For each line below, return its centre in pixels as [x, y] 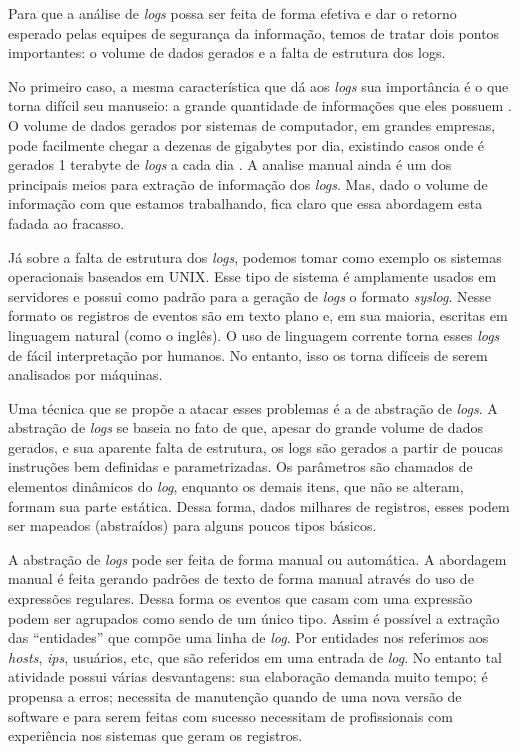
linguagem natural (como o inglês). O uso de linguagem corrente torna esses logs [254, 334]
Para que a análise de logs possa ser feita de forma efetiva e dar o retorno [232, 13]
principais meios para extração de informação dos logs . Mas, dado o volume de [248, 183]
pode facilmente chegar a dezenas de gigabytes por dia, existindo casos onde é [246, 144]
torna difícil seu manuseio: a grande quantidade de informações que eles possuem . [260, 105]
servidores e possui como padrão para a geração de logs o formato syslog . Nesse [250, 295]
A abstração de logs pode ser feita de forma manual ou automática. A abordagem [257, 558]
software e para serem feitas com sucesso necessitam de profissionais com [230, 715]
